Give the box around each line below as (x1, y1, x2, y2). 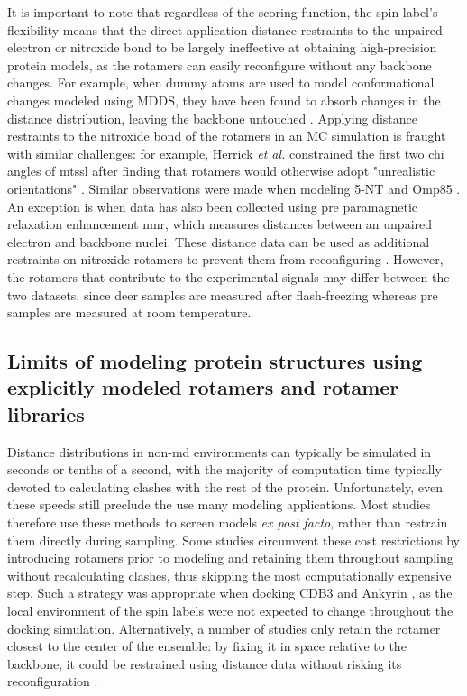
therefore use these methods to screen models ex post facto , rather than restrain (7, 513, 448, 532)
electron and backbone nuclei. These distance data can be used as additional (7, 232, 430, 251)
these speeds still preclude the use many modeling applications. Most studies (7, 495, 431, 514)
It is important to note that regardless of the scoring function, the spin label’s (7, 3, 438, 21)
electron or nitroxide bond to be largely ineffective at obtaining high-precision (7, 38, 437, 57)
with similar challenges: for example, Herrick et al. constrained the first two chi (7, 143, 444, 162)
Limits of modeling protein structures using (7, 347, 423, 375)
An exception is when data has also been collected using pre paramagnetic (7, 197, 417, 215)
